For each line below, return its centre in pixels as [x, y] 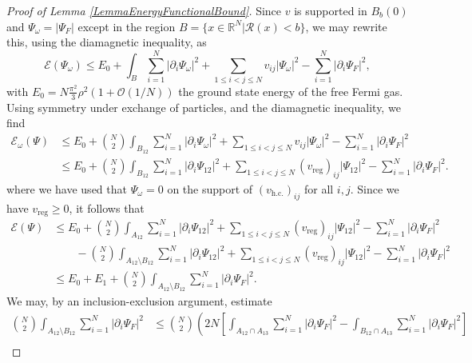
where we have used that [67, 188]
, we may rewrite [346, 26]
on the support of [210, 188]
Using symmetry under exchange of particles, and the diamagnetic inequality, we [204, 107]
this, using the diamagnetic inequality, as [107, 42]
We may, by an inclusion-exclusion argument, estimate [139, 301]
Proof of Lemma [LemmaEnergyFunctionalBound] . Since [144, 10]
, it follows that [107, 207]
